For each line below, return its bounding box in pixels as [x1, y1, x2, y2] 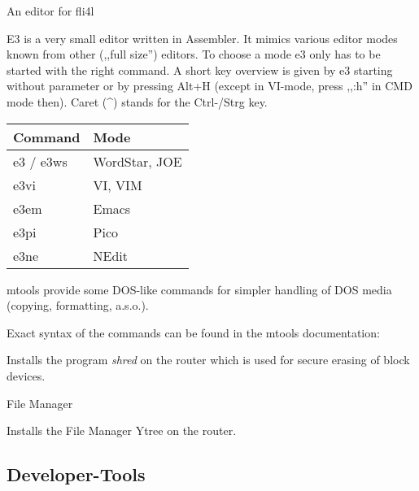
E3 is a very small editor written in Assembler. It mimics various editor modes [7, 29, 398, 46]
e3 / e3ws [13, 151, 68, 171]
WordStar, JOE [93, 151, 182, 171]
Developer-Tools [7, 462, 146, 487]
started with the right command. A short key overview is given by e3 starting [7, 61, 393, 78]
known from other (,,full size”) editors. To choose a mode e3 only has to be [7, 46, 381, 63]
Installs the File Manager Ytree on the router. [7, 422, 237, 439]
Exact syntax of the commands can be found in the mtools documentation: [7, 324, 380, 341]
